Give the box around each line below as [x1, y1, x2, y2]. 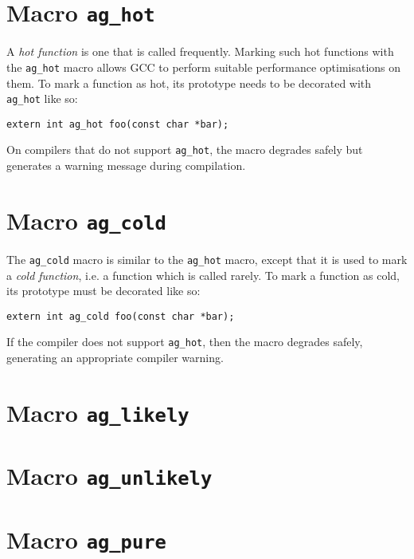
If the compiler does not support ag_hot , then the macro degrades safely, [6, 333, 363, 350]
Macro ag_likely [6, 396, 189, 428]
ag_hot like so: [6, 90, 78, 107]
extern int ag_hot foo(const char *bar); [6, 118, 229, 130]
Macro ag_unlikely [6, 459, 213, 492]
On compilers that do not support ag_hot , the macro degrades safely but [6, 141, 363, 158]
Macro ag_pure [6, 522, 166, 555]
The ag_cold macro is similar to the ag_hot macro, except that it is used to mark [6, 250, 408, 267]
